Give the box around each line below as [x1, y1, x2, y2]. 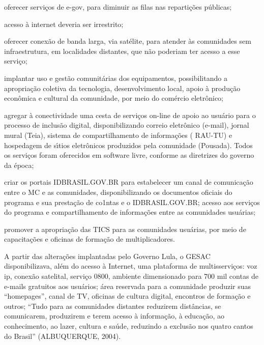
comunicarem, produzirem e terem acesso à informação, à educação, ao [4, 310, 225, 321]
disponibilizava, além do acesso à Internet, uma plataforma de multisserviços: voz [4, 261, 257, 271]
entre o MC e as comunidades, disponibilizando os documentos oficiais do [4, 186, 232, 197]
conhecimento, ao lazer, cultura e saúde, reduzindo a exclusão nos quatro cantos [4, 321, 253, 331]
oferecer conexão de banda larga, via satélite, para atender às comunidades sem [4, 36, 251, 46]
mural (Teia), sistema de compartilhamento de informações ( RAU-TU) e [4, 129, 232, 140]
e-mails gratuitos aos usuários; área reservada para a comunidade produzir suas [4, 280, 251, 291]
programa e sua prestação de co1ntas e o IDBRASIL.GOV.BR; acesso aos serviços [4, 196, 260, 207]
